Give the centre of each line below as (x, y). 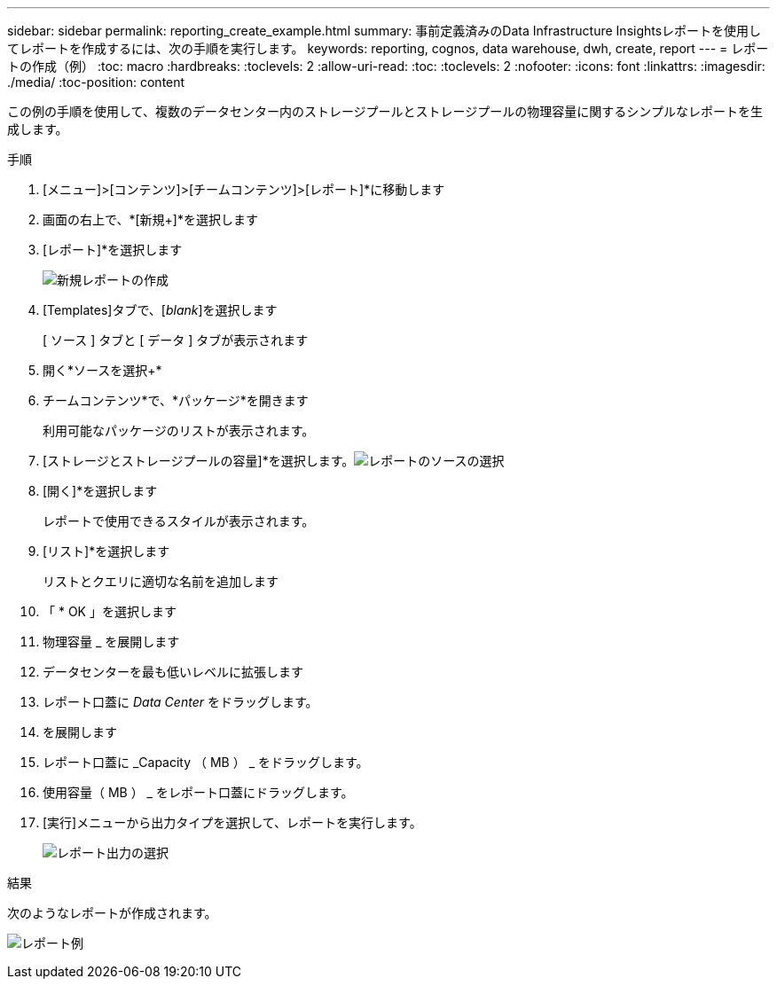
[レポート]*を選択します (113, 250)
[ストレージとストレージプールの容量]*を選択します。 (199, 461)
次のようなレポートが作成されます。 (112, 913)
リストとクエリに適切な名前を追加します (161, 581)
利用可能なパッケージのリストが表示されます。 (179, 430)
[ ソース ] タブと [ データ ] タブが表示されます (176, 340)
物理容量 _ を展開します (111, 642)
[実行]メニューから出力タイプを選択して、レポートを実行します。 (232, 822)
